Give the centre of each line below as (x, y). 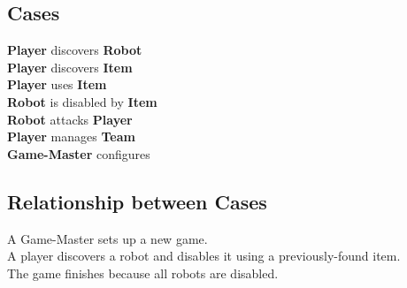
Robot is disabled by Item (82, 101)
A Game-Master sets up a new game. (108, 238)
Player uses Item (57, 84)
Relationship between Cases (137, 201)
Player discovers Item (70, 67)
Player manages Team (71, 136)
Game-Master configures (79, 153)
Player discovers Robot (75, 50)
